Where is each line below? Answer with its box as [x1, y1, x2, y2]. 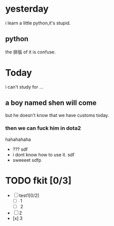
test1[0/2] [19, 192, 40, 199]
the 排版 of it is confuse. [5, 49, 56, 55]
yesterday [5, 3, 49, 15]
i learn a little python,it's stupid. [5, 20, 71, 26]
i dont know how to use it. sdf [12, 151, 74, 158]
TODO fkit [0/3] [5, 175, 72, 186]
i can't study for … [5, 83, 44, 90]
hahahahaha [5, 136, 31, 143]
